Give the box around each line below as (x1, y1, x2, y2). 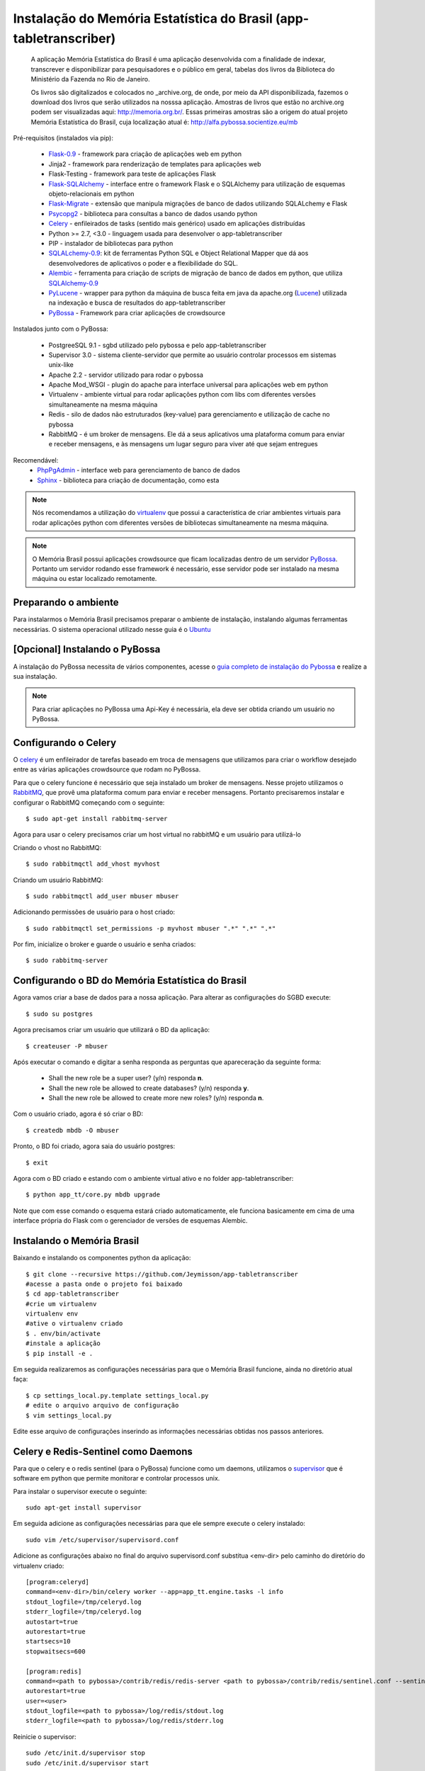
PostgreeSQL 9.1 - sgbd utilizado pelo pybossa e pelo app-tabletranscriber (48, 341, 267, 349)
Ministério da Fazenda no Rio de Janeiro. (30, 75, 150, 84)
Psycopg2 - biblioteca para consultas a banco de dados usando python (48, 209, 258, 217)
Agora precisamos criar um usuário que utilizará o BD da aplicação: (13, 1026, 210, 1034)
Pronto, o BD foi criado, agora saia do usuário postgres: (13, 1142, 176, 1150)
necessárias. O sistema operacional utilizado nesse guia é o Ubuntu (13, 625, 211, 633)
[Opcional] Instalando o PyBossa (13, 643, 161, 655)
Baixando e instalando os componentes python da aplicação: (13, 1254, 191, 1262)
